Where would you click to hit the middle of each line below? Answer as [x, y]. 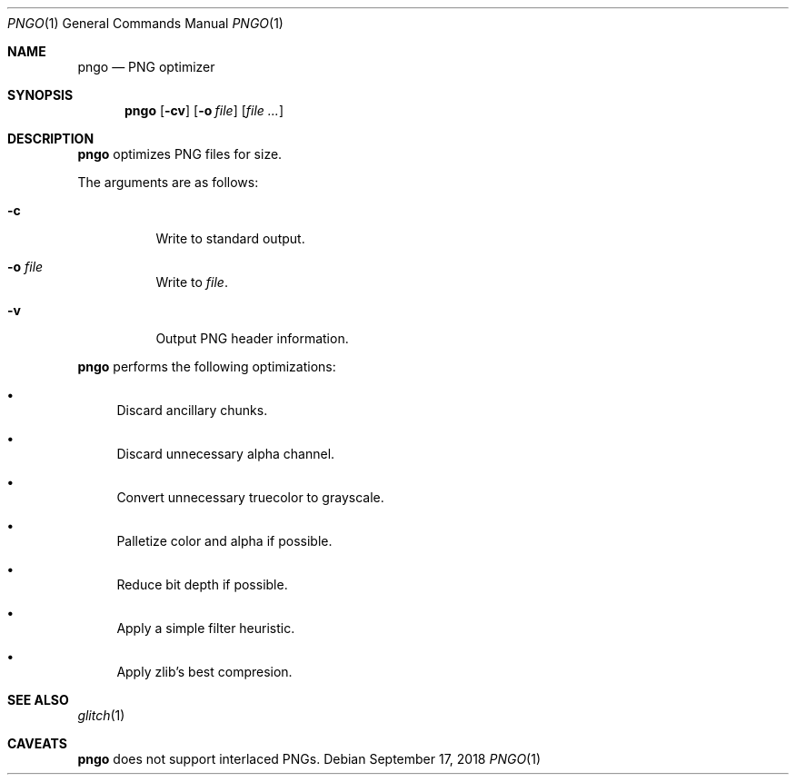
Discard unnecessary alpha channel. [226, 454]
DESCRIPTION [51, 139]
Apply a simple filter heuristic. [206, 628]
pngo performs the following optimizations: [207, 366]
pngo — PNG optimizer [146, 67]
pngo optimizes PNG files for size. [180, 154]
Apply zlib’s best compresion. [204, 672]
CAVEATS [37, 743]
